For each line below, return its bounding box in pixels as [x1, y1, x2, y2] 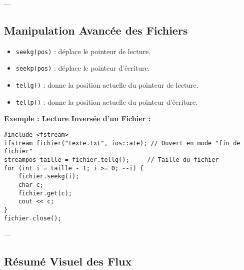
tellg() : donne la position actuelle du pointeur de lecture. [15, 80, 198, 90]
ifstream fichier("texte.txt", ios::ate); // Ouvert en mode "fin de [4, 139, 240, 147]
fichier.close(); [4, 214, 61, 222]
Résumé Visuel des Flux [4, 253, 132, 269]
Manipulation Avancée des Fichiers [4, 22, 188, 38]
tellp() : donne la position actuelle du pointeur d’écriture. [15, 96, 198, 107]
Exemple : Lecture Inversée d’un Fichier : [4, 113, 151, 124]
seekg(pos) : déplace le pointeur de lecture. [15, 46, 151, 56]
